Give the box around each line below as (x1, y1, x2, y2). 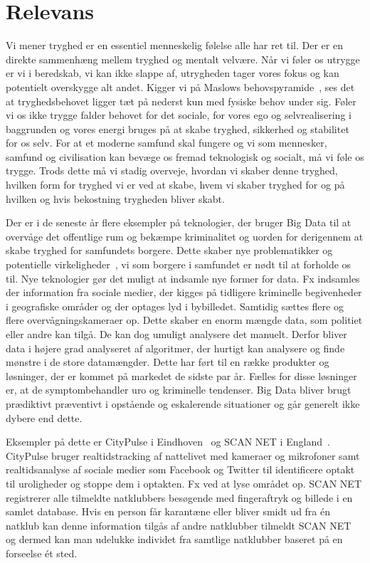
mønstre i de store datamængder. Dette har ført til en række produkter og (6, 354, 329, 369)
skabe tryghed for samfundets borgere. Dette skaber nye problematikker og (6, 243, 333, 258)
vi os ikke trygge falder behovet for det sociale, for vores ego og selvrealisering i (6, 107, 351, 122)
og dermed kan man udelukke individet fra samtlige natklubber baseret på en (6, 532, 343, 547)
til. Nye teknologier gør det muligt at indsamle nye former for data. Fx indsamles (6, 270, 360, 285)
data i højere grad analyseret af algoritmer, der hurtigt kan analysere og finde (6, 340, 345, 355)
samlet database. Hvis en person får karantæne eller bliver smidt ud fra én (6, 504, 331, 519)
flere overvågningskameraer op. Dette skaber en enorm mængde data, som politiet (6, 312, 363, 327)
